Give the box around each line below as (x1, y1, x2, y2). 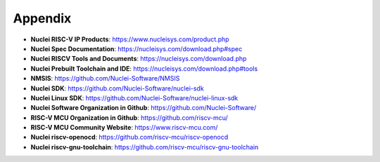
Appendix (13, 11, 72, 26)
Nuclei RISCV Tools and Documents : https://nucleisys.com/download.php (30, 55, 247, 63)
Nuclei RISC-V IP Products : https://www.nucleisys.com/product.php (30, 35, 229, 43)
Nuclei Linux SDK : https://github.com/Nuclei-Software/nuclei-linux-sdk (30, 93, 239, 102)
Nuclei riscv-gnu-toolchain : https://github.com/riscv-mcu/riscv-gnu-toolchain (30, 142, 259, 151)
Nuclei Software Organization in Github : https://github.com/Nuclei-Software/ (30, 104, 257, 112)
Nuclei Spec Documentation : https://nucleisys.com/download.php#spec (30, 44, 243, 53)
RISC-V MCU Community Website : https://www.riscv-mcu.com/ (30, 123, 218, 132)
